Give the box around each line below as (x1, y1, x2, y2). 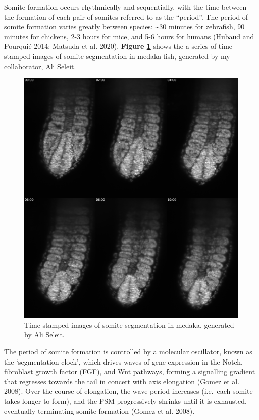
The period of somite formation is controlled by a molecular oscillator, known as (4, 346, 252, 356)
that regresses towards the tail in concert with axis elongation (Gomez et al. (4, 376, 240, 386)
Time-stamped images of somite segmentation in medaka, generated (24, 319, 234, 330)
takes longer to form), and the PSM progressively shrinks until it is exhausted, (4, 395, 247, 406)
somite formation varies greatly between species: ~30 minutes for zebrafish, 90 (4, 21, 245, 32)
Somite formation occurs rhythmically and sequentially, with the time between (4, 2, 247, 12)
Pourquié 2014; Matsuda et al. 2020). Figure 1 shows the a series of (4, 41, 217, 51)
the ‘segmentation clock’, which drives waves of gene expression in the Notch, (4, 356, 243, 367)
